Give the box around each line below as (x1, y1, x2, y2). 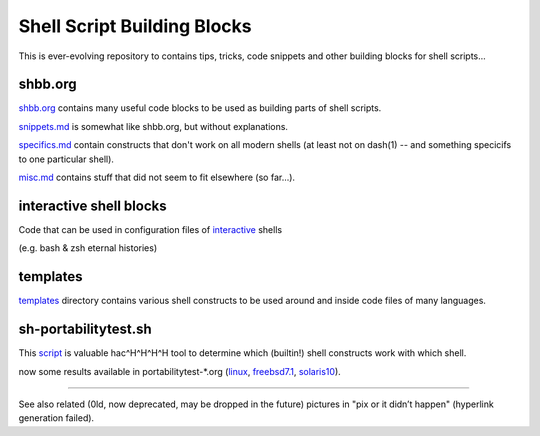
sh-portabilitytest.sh (18, 321, 152, 338)
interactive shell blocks (18, 197, 167, 214)
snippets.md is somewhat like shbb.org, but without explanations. (18, 120, 289, 132)
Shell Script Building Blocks (18, 15, 252, 37)
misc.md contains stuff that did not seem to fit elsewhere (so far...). (18, 171, 295, 184)
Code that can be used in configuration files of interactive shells (18, 223, 283, 235)
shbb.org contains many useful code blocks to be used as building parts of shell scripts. (18, 102, 382, 114)
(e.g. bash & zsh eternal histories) (18, 242, 158, 254)
